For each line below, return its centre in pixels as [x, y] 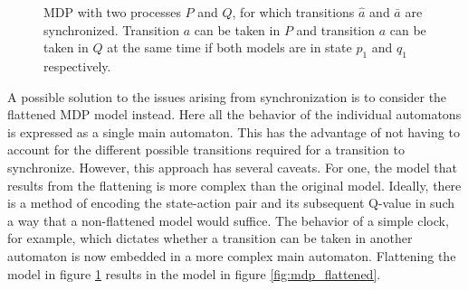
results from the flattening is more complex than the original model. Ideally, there [234, 185]
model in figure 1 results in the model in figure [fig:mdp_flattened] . [194, 273]
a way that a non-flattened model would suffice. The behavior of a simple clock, [228, 220]
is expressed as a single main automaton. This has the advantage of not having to [234, 131]
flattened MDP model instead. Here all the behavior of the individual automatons [234, 114]
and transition [336, 29]
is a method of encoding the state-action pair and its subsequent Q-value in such [231, 203]
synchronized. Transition [111, 29]
